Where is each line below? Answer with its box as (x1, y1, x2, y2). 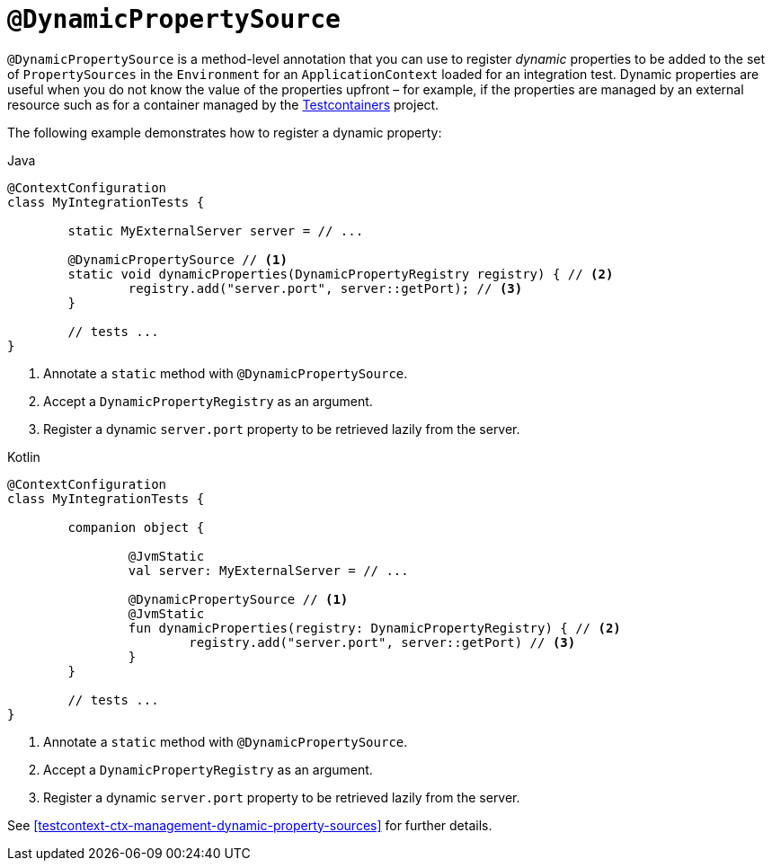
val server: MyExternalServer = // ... (128, 562, 409, 578)
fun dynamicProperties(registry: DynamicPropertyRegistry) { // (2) (128, 620, 621, 635)
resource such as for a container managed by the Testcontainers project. (7, 96, 439, 112)
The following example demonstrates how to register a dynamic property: (7, 124, 442, 140)
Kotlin (7, 448, 40, 465)
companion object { (67, 519, 205, 535)
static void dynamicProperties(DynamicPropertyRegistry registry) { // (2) (67, 266, 614, 281)
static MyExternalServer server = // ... (67, 223, 364, 238)
